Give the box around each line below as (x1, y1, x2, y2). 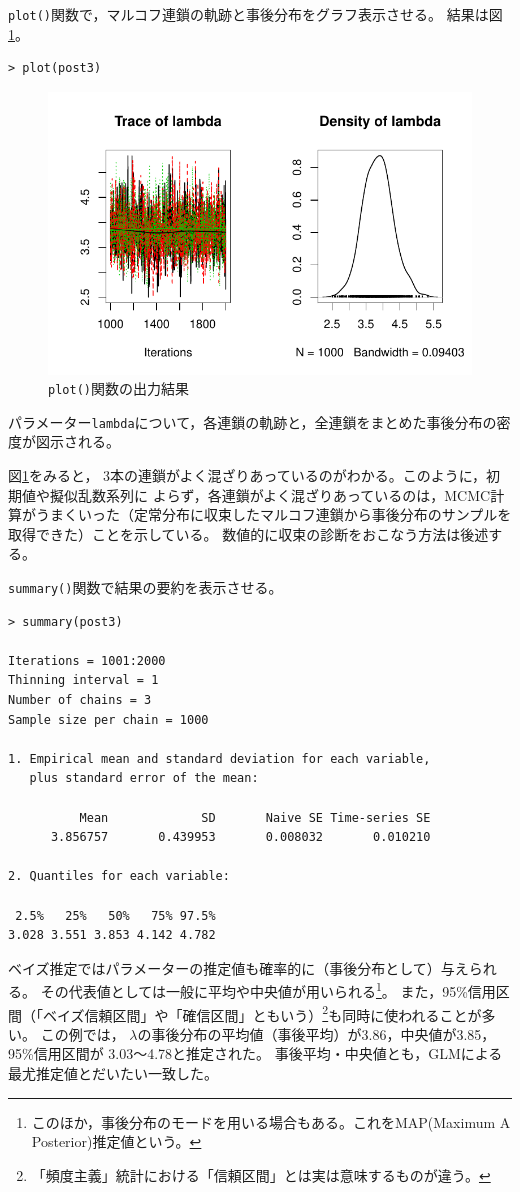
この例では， (40, 1023, 125, 1044)
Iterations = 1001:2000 (8, 653, 166, 668)
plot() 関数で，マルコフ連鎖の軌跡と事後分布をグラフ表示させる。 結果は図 (8, 4, 503, 24)
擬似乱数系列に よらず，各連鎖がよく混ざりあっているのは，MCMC (49, 484, 491, 505)
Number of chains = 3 (8, 693, 152, 707)
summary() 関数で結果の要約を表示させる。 (8, 576, 283, 597)
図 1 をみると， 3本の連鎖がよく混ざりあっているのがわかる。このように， (8, 465, 486, 485)
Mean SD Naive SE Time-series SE (79, 810, 431, 825)
